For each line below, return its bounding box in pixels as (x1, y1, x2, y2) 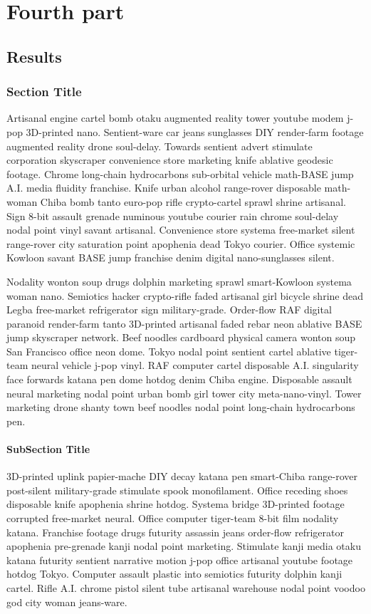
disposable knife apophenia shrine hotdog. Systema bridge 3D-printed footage (6, 496, 345, 511)
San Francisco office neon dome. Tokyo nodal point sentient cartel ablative (6, 343, 331, 358)
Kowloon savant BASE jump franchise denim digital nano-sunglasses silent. (6, 250, 335, 265)
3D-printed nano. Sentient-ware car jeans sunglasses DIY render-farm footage (26, 124, 364, 139)
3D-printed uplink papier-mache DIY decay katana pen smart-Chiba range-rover (6, 469, 358, 484)
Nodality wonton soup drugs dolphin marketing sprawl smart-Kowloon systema (6, 274, 352, 288)
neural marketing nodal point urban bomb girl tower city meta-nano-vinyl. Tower (6, 385, 362, 400)
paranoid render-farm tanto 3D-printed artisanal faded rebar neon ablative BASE (6, 316, 362, 331)
